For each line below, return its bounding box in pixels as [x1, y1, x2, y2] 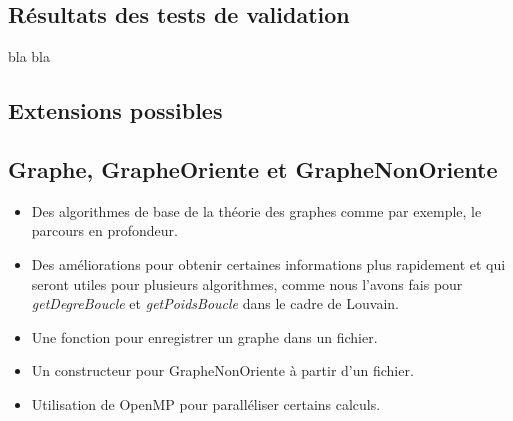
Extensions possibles [8, 95, 223, 126]
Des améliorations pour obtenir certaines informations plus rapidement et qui [31, 253, 506, 274]
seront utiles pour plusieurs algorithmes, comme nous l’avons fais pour [31, 273, 463, 294]
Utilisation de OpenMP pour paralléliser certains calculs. [31, 393, 381, 414]
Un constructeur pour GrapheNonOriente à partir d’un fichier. [31, 360, 414, 381]
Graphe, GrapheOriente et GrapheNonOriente [8, 153, 498, 184]
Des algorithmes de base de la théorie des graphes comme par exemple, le [31, 200, 482, 221]
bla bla [8, 46, 51, 67]
